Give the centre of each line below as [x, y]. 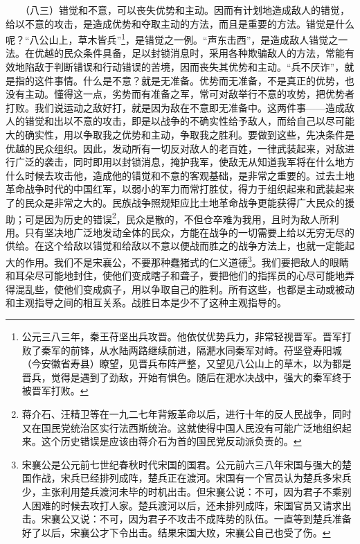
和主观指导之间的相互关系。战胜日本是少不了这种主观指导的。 [146, 302]
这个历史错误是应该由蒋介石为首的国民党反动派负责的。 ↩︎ [171, 441]
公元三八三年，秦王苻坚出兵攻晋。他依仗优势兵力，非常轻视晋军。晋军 [182, 336]
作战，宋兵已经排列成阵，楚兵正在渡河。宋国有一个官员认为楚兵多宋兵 [191, 478]
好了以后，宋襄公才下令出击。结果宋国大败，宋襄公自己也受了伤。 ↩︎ [176, 532]
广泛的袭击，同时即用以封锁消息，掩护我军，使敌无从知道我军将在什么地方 [184, 162]
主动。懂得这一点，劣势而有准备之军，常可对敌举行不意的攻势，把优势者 [189, 94]
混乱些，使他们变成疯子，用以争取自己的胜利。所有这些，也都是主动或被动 [184, 289]
